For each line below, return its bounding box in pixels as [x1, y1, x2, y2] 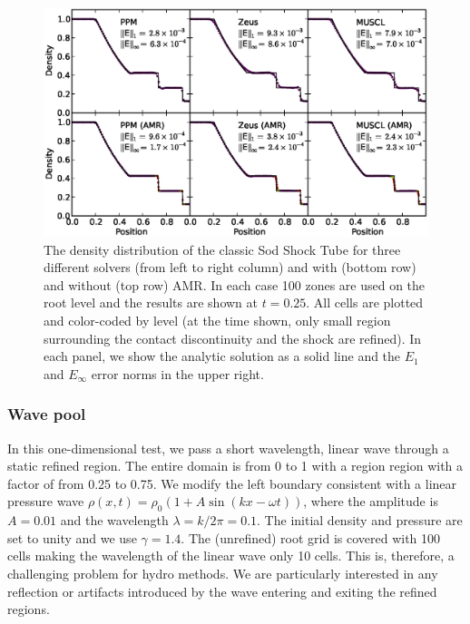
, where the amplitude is [303, 492, 438, 511]
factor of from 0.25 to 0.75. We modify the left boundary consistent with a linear [7, 473, 457, 492]
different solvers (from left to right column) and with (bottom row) [44, 258, 416, 277]
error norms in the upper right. [91, 364, 264, 383]
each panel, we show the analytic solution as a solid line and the [44, 346, 401, 366]
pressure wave [7, 492, 84, 511]
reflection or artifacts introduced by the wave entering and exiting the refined [7, 581, 437, 600]
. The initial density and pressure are [257, 511, 463, 530]
